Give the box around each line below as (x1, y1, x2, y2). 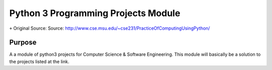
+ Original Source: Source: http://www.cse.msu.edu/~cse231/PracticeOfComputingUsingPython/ (9, 25, 210, 31)
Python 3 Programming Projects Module (9, 8, 181, 19)
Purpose (9, 38, 37, 47)
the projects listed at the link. (9, 58, 70, 64)
